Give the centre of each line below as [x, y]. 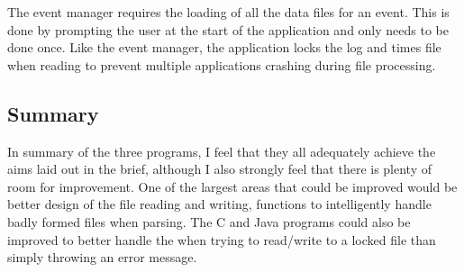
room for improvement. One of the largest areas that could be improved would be [232, 186]
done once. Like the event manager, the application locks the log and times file [224, 47]
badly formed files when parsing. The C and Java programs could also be [209, 221]
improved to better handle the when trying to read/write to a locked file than [222, 239]
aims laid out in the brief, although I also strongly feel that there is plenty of [220, 169]
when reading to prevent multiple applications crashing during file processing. [222, 64]
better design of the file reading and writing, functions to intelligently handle [219, 204]
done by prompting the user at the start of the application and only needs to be [228, 29]
